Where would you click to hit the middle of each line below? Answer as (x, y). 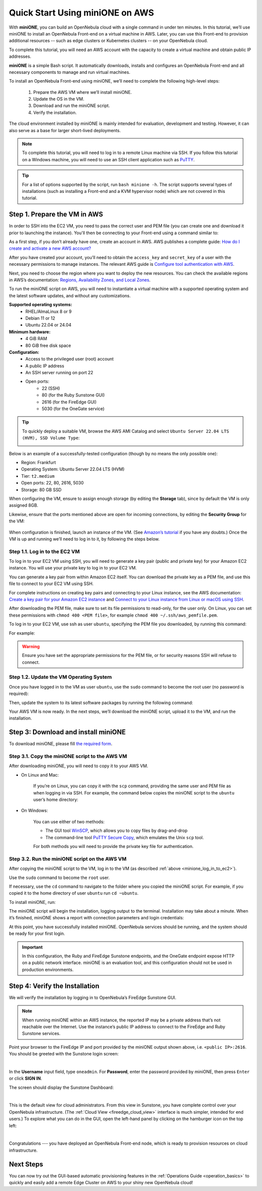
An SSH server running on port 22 (59, 373)
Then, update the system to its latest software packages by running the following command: (101, 703)
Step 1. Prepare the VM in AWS (56, 215)
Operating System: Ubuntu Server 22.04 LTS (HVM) (73, 469)
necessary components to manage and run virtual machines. (70, 72)
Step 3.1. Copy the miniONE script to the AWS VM (68, 757)
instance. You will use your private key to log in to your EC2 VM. (73, 568)
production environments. (48, 969)
